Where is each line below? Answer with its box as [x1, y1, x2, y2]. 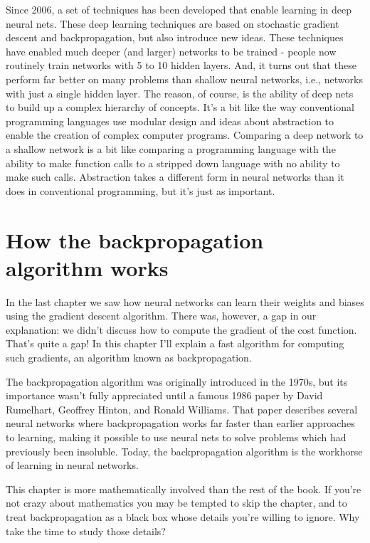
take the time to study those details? [6, 523, 166, 538]
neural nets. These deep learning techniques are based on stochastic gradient [6, 16, 339, 31]
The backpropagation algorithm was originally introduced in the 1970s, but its [6, 374, 348, 389]
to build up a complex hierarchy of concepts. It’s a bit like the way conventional [6, 100, 354, 115]
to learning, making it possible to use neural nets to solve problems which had [6, 429, 347, 444]
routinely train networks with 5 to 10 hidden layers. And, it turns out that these [6, 58, 356, 73]
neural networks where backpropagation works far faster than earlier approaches [6, 416, 355, 431]
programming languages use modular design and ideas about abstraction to [6, 113, 334, 128]
